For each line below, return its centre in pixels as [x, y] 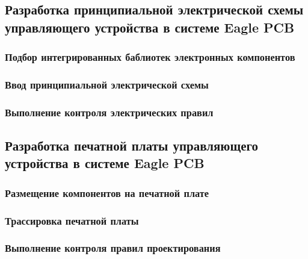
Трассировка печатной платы [72, 220]
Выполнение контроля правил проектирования [113, 248]
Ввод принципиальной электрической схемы [107, 84]
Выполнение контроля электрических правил [109, 112]
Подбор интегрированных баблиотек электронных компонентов [150, 57]
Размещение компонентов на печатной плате [107, 192]
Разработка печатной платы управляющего [131, 145]
